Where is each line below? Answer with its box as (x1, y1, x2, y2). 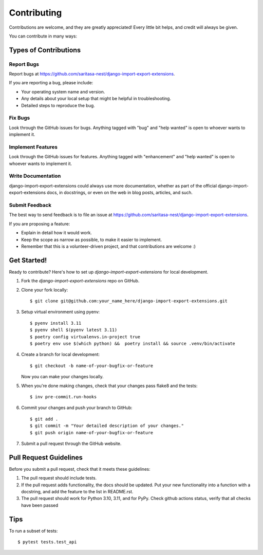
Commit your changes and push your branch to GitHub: (21, 405, 132, 411)
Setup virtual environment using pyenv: (21, 309, 100, 315)
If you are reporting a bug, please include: (9, 80, 94, 86)
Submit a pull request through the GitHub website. (21, 441, 122, 446)
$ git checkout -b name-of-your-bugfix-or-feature (30, 363, 153, 369)
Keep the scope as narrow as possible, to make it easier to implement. (21, 237, 162, 242)
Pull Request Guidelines (9, 453, 83, 462)
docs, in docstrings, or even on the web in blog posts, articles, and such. (47, 190, 193, 196)
